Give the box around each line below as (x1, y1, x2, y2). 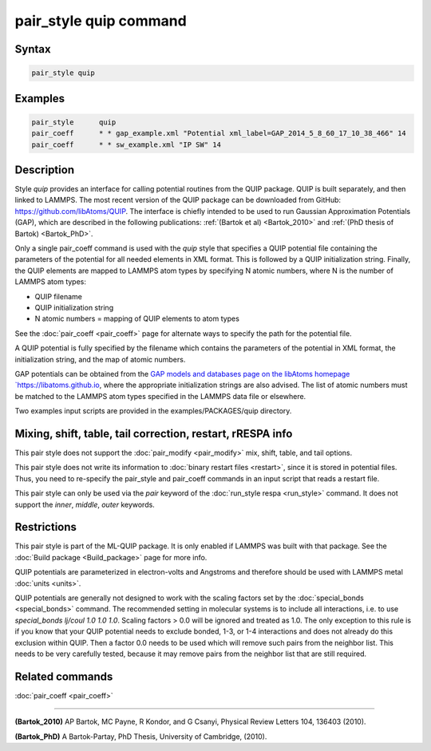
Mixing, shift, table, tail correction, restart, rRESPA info (14, 427, 293, 441)
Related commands (14, 670, 113, 683)
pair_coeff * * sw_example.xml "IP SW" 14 (31, 140, 221, 149)
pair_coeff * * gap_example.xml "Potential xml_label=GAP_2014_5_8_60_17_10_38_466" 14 (31, 128, 406, 138)
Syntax (14, 42, 51, 56)
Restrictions (14, 520, 77, 534)
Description (14, 163, 75, 176)
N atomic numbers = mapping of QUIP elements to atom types (34, 314, 239, 323)
